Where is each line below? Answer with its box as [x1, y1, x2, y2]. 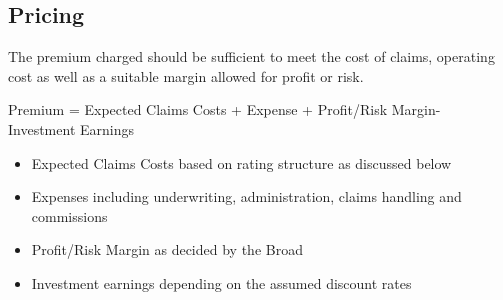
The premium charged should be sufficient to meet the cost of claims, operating [8, 46, 495, 67]
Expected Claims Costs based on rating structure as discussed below [31, 152, 452, 173]
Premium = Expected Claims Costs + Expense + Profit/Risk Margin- [8, 99, 441, 120]
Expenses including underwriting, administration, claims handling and [31, 186, 462, 207]
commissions [31, 205, 108, 226]
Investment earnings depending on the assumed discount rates [31, 272, 412, 293]
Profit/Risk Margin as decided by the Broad [31, 239, 303, 260]
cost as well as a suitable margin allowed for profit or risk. [8, 65, 364, 86]
